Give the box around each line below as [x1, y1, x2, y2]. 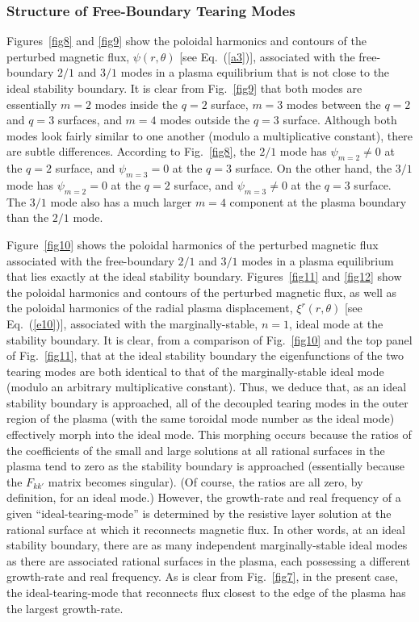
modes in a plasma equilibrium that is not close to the [120, 64, 390, 81]
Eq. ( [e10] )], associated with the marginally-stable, [6, 315, 258, 332]
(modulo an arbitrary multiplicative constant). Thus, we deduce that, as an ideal [6, 378, 407, 395]
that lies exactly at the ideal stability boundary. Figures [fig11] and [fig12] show [6, 268, 402, 285]
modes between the [287, 95, 381, 112]
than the [6, 209, 49, 226]
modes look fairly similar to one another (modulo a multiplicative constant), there [6, 127, 413, 144]
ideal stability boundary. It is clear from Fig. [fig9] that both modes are [6, 80, 362, 96]
